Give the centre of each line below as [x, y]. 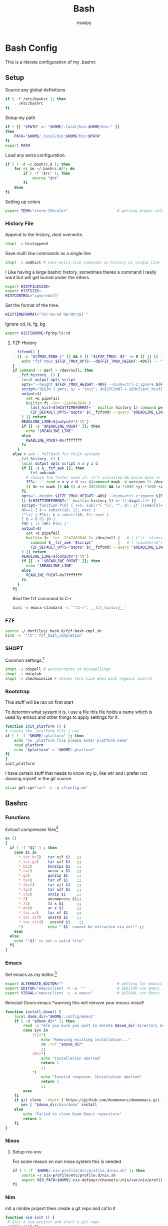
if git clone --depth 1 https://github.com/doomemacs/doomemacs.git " [89, 1100]
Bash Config [31, 48]
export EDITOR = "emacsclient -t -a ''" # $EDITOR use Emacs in [86, 988]
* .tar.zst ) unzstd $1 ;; [50, 918]
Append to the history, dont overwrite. [44, 234]
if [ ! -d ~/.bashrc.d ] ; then [38, 164]
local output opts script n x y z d [60, 463]
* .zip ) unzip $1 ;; [50, 894]
